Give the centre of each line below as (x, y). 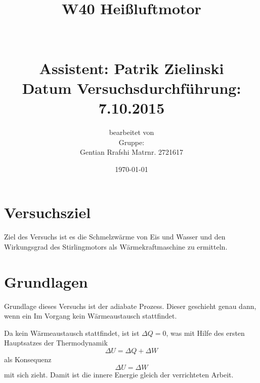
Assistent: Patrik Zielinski (132, 68)
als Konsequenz (28, 359)
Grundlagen (46, 281)
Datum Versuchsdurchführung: (132, 88)
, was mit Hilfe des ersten (205, 333)
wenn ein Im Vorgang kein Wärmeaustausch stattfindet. (91, 316)
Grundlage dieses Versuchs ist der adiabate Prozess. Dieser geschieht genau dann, (130, 306)
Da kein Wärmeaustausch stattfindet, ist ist (72, 333)
